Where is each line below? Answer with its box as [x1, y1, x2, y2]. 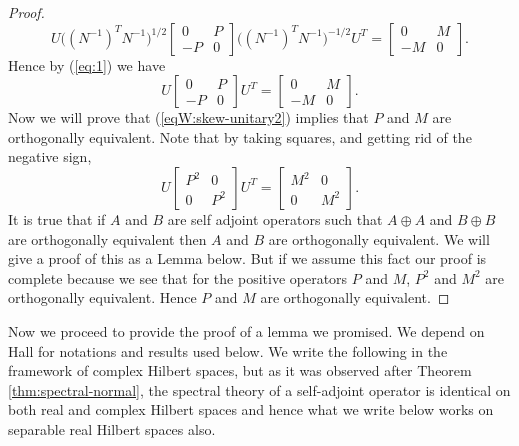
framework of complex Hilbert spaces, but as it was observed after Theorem [8, 360, 472, 381]
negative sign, [8, 146, 92, 167]
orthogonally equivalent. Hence [8, 287, 197, 308]
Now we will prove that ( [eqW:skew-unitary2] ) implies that [8, 107, 369, 128]
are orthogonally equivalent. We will [268, 228, 490, 249]
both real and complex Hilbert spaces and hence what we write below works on [8, 399, 494, 420]
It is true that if [8, 208, 106, 229]
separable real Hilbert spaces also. [8, 418, 216, 439]
